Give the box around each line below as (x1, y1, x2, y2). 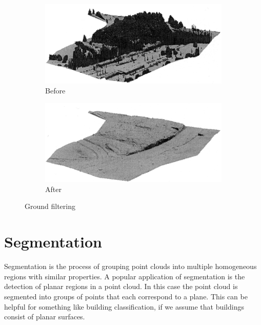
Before (45, 85, 66, 96)
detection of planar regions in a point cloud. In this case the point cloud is (4, 281, 238, 292)
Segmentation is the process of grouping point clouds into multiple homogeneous (4, 261, 257, 272)
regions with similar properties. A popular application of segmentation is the (4, 271, 245, 281)
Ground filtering (25, 201, 75, 212)
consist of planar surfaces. (4, 311, 85, 322)
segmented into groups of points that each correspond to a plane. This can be (4, 291, 248, 301)
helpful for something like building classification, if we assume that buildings (4, 301, 244, 312)
